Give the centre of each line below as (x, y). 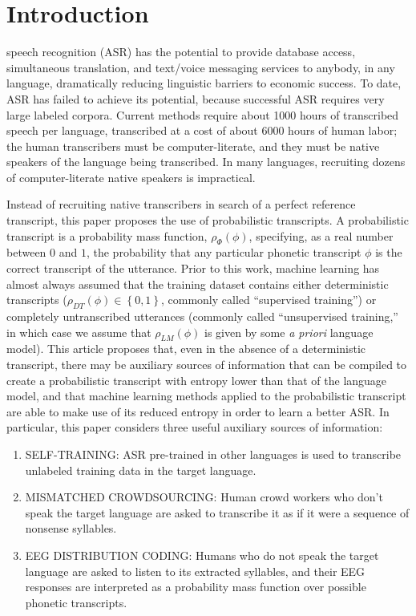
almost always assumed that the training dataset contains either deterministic (198, 284)
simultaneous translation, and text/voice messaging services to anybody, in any (201, 67)
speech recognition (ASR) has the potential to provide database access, (181, 52)
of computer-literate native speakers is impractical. (131, 177)
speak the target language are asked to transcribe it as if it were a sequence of (217, 512)
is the (389, 252)
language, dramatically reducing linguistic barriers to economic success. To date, (204, 83)
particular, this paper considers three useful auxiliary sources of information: (195, 427)
